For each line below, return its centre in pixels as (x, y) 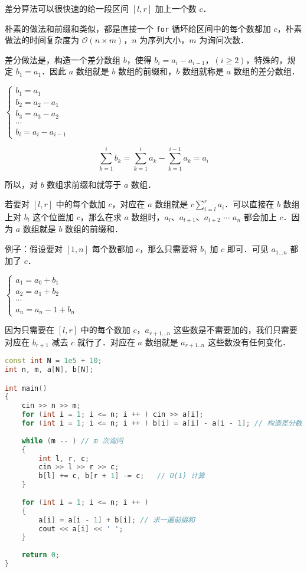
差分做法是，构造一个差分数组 (63, 59)
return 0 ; (41, 555)
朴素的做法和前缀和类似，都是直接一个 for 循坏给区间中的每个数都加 (138, 28)
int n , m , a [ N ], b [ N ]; (49, 370)
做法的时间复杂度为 (42, 40)
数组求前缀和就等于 (84, 184)
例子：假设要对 (34, 249)
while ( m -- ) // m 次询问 (72, 441)
